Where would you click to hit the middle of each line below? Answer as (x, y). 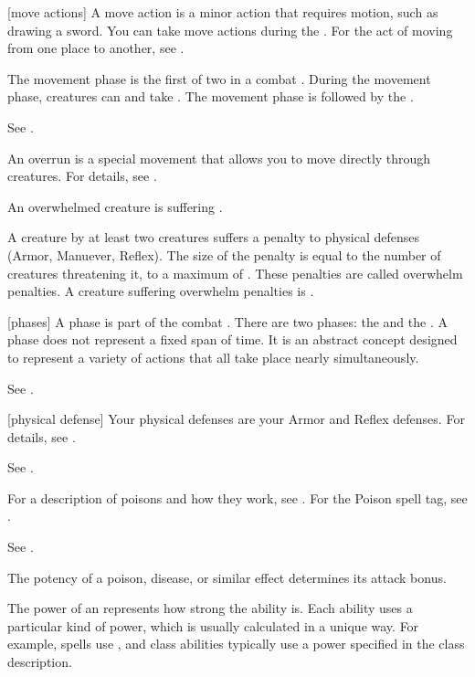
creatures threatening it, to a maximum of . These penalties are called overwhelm (235, 273)
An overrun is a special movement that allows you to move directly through (219, 158)
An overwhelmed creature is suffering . (115, 206)
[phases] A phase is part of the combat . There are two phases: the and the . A (227, 321)
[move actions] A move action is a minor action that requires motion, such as (223, 12)
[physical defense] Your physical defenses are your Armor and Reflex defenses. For (236, 419)
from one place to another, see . (96, 48)
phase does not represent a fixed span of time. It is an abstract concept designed (232, 339)
